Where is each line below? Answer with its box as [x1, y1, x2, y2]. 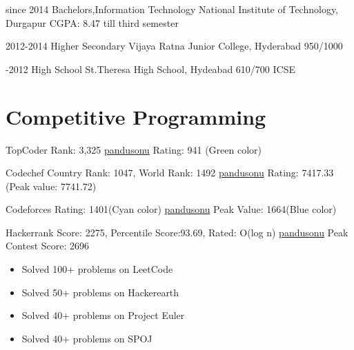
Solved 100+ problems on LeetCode [21, 262, 173, 276]
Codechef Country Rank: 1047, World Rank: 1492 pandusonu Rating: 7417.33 [6, 165, 334, 180]
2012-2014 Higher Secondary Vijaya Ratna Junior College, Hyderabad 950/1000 [6, 39, 343, 53]
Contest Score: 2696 [6, 238, 90, 253]
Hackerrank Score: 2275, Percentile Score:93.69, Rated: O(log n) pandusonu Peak [6, 225, 348, 239]
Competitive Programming [6, 102, 266, 130]
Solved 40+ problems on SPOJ [21, 331, 153, 345]
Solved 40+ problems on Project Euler [21, 308, 185, 322]
